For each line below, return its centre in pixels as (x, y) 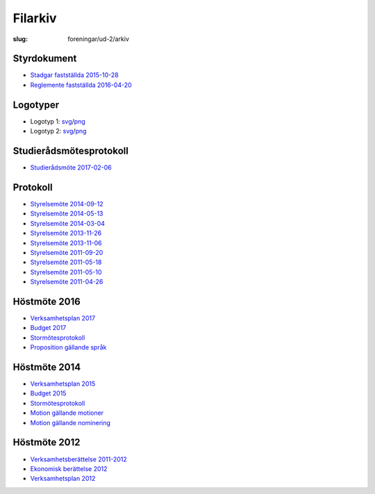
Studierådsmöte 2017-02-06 (71, 167)
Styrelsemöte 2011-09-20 (67, 252)
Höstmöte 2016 (47, 301)
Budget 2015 (48, 393)
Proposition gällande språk (68, 347)
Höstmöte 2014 (47, 367)
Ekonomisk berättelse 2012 (69, 468)
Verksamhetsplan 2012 (63, 479)
